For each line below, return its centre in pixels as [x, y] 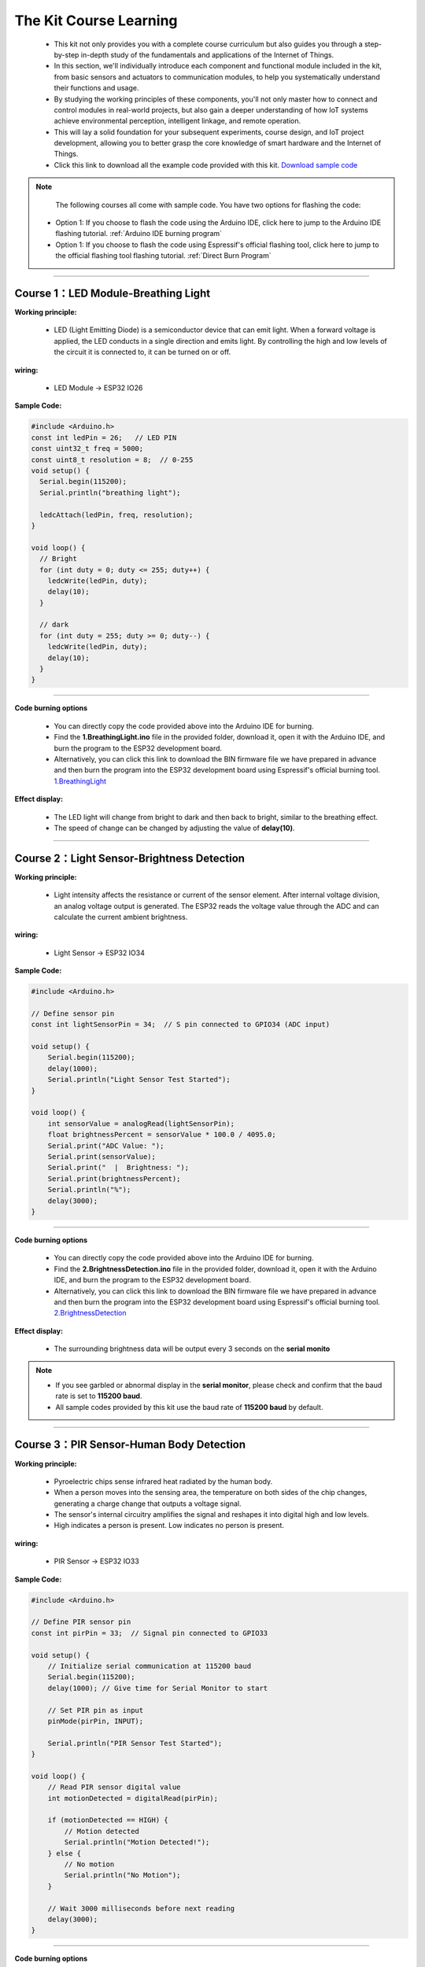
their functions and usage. [96, 88]
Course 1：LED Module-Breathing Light [113, 293]
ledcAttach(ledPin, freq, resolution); [116, 515]
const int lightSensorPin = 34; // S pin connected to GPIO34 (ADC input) [181, 1024]
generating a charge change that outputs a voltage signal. [148, 1504]
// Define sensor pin [73, 1013]
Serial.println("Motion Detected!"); [137, 1842]
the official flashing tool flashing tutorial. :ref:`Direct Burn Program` [163, 256]
